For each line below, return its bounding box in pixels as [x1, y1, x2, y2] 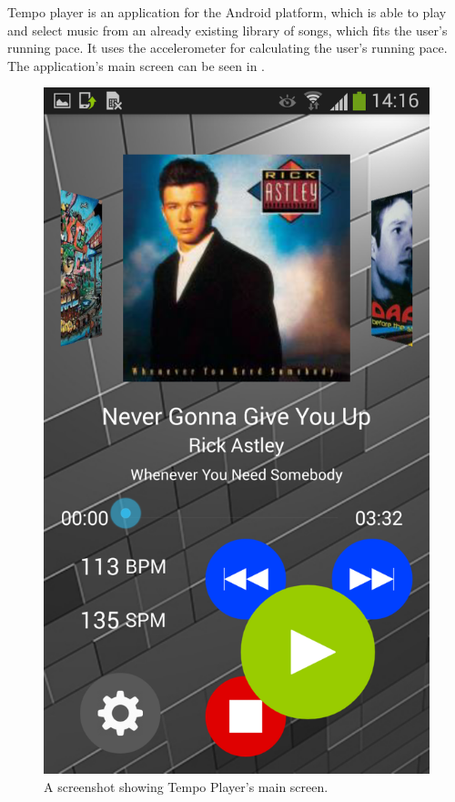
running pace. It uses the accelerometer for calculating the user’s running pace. [7, 38, 448, 57]
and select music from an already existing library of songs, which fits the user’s [7, 20, 448, 39]
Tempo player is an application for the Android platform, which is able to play [7, 3, 447, 21]
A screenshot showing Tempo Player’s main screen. [44, 777, 329, 796]
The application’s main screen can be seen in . [7, 56, 265, 75]
